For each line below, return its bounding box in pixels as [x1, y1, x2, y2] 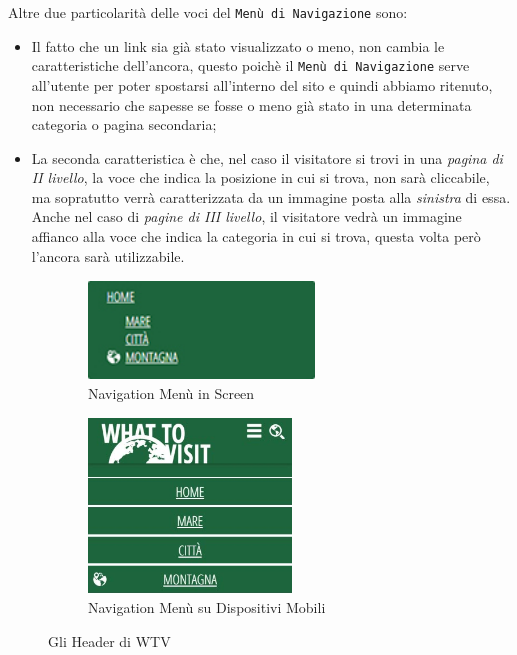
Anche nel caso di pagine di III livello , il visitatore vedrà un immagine [31, 206, 462, 227]
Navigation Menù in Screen [88, 383, 255, 404]
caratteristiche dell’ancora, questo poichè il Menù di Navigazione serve [31, 55, 470, 76]
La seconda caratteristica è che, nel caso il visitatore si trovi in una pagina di [31, 147, 503, 168]
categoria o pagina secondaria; [31, 114, 217, 135]
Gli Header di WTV [48, 630, 171, 651]
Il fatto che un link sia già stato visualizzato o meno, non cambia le [31, 35, 445, 56]
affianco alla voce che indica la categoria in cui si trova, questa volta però [31, 226, 481, 247]
